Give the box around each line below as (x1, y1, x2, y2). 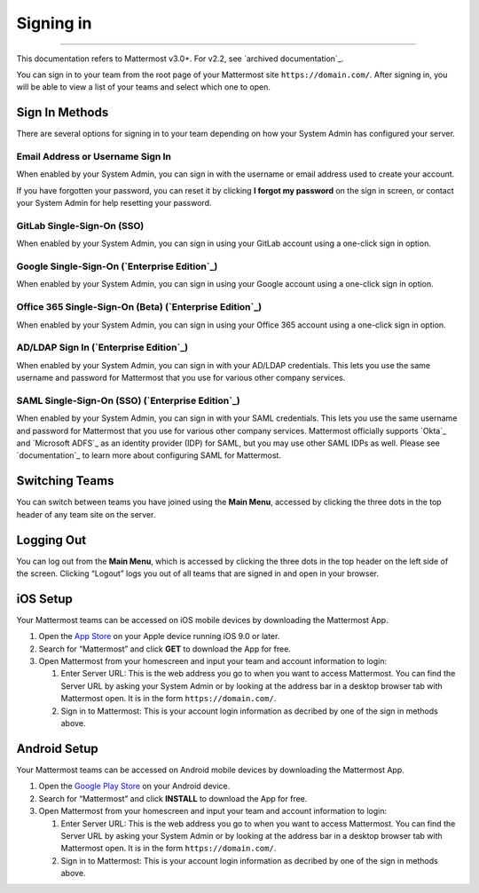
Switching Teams (16, 473, 114, 488)
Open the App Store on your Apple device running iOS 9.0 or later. (38, 631, 280, 642)
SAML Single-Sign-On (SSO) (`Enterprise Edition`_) (16, 394, 240, 407)
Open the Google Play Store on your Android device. (38, 781, 231, 792)
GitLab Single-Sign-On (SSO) (16, 219, 145, 232)
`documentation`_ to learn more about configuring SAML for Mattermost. (16, 450, 281, 461)
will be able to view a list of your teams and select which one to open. (16, 82, 271, 92)
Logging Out (16, 533, 87, 548)
